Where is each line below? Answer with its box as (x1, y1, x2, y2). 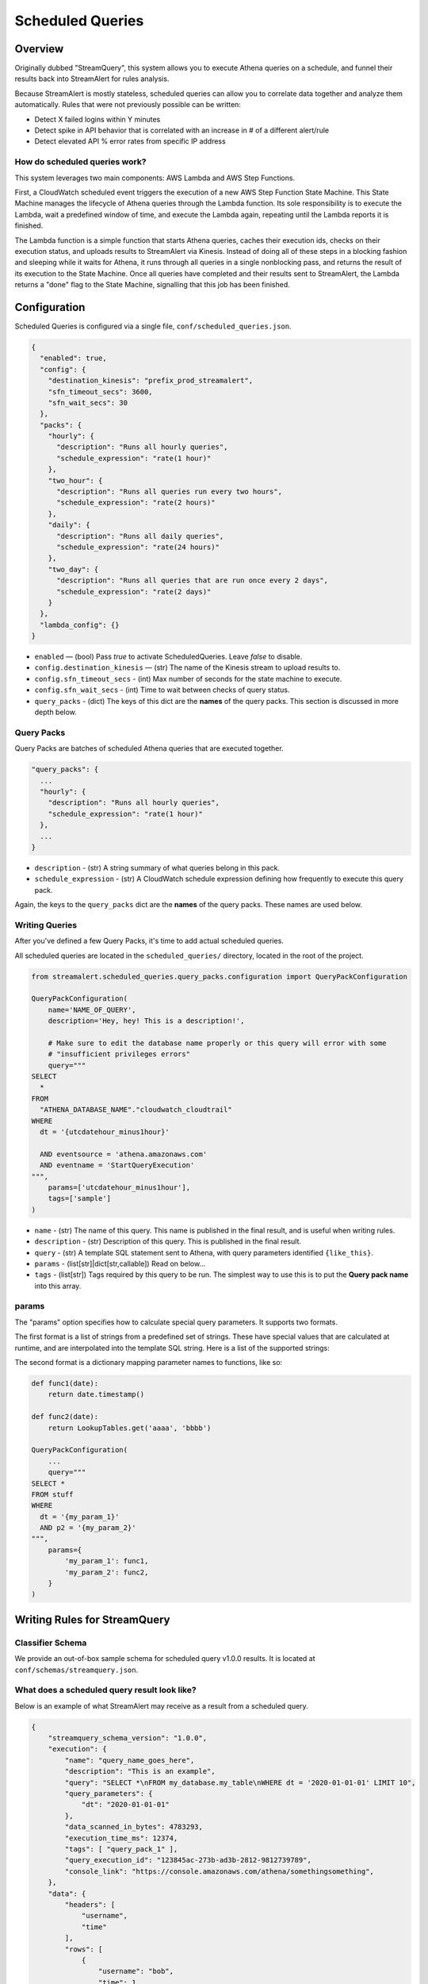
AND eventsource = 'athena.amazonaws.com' (40, 1149, 208, 1159)
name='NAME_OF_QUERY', (48, 1005, 136, 1014)
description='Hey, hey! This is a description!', (48, 1017, 245, 1025)
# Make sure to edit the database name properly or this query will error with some (48, 1038, 388, 1048)
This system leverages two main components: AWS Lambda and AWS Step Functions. (14, 173, 296, 183)
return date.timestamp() (48, 1390, 145, 1399)
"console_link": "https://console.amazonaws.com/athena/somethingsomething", (64, 1867, 374, 1876)
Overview (14, 42, 64, 56)
